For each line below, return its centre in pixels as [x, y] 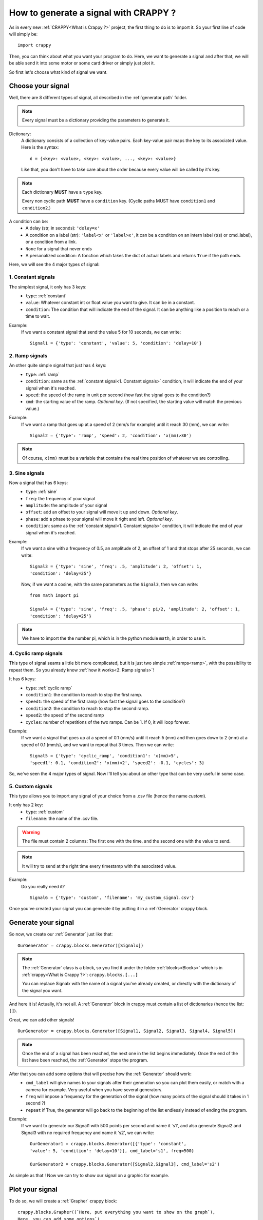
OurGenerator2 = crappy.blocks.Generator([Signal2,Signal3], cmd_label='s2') [125, 1164]
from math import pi [54, 596]
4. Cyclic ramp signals [36, 653]
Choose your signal [39, 86]
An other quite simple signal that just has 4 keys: [58, 366]
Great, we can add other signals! [42, 1019]
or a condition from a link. [51, 242]
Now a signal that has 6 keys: [38, 483]
